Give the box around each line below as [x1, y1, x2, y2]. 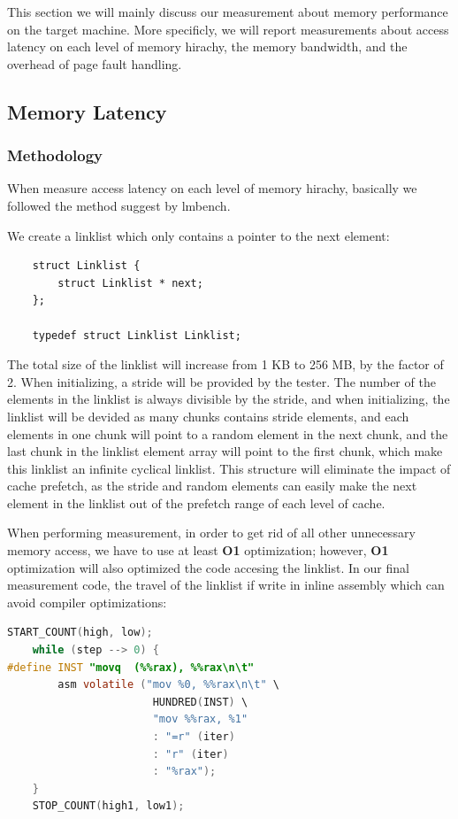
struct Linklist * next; [57, 276, 203, 290]
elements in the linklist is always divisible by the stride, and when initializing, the [7, 390, 450, 408]
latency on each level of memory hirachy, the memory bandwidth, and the [7, 37, 408, 56]
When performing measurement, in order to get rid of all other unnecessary [7, 523, 416, 542]
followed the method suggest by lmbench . [7, 196, 231, 214]
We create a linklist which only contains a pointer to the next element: [7, 226, 390, 244]
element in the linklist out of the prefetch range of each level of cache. [7, 493, 385, 512]
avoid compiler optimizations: [7, 592, 167, 611]
